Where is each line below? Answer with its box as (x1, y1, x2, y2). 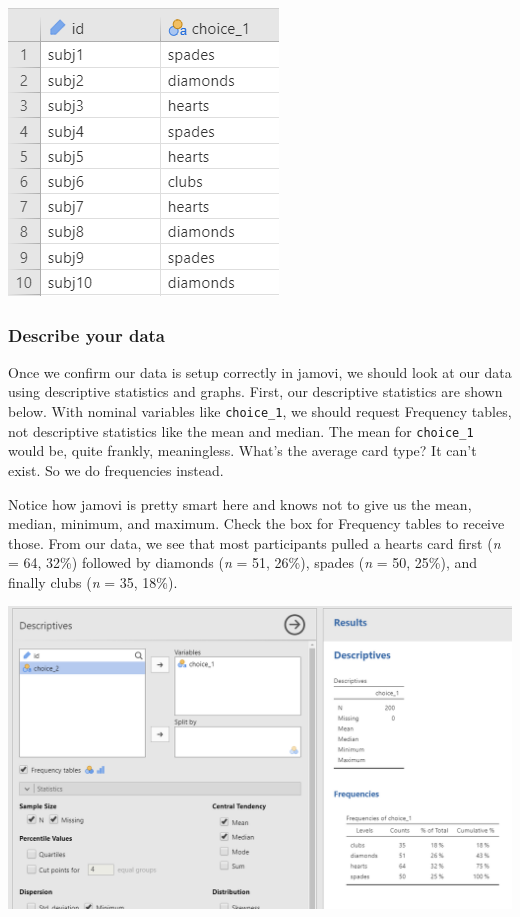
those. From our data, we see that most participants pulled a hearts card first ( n (8, 532, 501, 553)
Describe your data (8, 322, 166, 347)
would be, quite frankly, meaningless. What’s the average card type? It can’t (8, 440, 477, 461)
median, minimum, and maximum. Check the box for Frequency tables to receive (8, 513, 505, 534)
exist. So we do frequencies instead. (8, 459, 224, 480)
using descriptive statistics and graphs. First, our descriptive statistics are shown (8, 381, 503, 402)
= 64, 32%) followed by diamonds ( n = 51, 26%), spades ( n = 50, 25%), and (8, 552, 478, 573)
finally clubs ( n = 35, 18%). (8, 571, 178, 592)
